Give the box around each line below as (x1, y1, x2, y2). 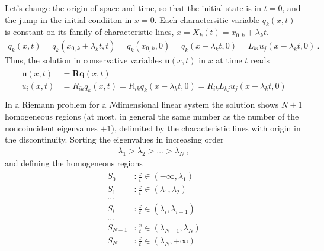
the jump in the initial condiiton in (5, 13, 132, 25)
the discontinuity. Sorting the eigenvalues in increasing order (5, 133, 224, 146)
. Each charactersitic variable (154, 13, 259, 25)
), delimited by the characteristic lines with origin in (111, 121, 301, 134)
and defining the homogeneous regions (5, 156, 143, 169)
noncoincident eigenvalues (5, 121, 98, 134)
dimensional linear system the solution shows (116, 98, 279, 111)
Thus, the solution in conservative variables (5, 53, 162, 66)
